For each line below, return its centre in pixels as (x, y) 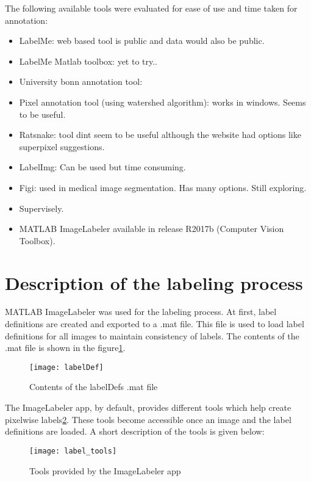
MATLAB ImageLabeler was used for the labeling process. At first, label (141, 312)
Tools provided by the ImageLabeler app (105, 470)
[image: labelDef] (66, 367)
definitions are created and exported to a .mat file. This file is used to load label (155, 324)
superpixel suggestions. (62, 146)
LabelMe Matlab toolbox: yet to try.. (88, 61)
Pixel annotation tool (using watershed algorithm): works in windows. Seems (163, 102)
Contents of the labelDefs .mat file (94, 387)
